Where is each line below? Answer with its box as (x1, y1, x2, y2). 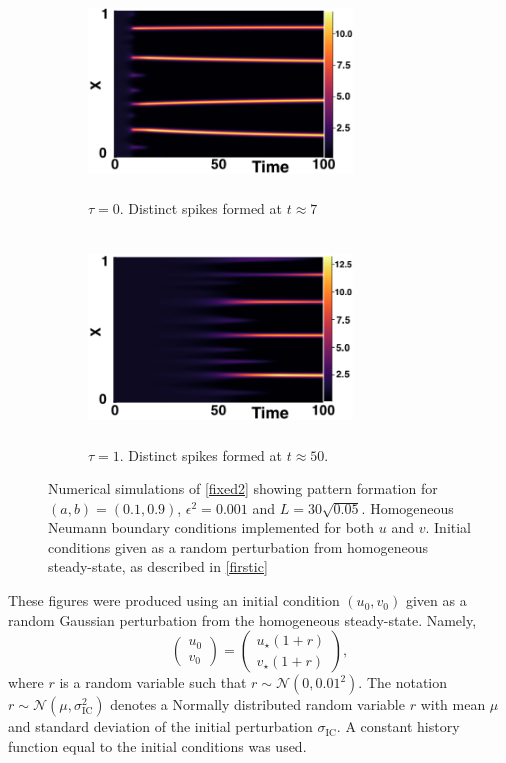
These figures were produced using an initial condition (8, 590, 340, 611)
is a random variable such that (59, 672, 247, 693)
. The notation (358, 672, 448, 693)
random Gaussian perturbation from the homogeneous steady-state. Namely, (8, 609, 477, 630)
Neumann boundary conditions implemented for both (48, 517, 375, 538)
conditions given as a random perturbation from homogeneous (48, 536, 428, 557)
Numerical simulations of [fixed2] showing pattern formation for (48, 478, 438, 499)
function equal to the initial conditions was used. (8, 735, 307, 756)
